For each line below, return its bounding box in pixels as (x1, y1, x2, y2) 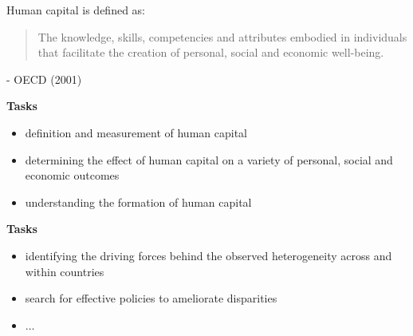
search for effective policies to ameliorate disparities (25, 290, 277, 306)
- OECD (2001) (6, 70, 82, 87)
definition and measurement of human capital (25, 124, 247, 140)
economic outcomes (25, 167, 120, 184)
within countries (25, 263, 104, 279)
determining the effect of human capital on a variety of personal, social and (25, 151, 393, 168)
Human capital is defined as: (6, 2, 145, 18)
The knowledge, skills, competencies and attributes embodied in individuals (37, 28, 407, 45)
